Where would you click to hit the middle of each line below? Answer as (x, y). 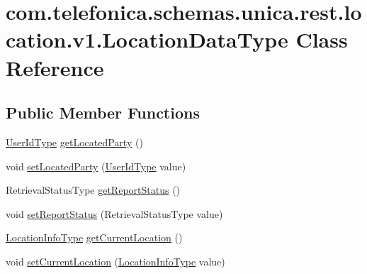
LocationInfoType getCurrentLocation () (94, 237)
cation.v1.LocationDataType (147, 39)
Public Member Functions (103, 113)
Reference (55, 67)
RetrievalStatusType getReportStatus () (93, 190)
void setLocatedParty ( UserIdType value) (96, 166)
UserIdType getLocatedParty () (74, 142)
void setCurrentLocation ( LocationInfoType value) (115, 261)
